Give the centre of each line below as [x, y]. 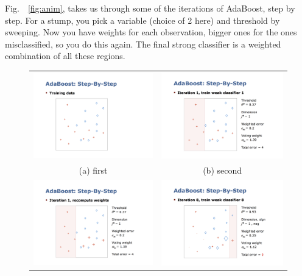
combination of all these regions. [65, 56]
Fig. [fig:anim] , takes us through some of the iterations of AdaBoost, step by [150, 8]
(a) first [93, 170]
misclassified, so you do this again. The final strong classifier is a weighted [143, 44]
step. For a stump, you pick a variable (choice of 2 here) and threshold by [142, 20]
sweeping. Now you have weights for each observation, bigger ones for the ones [151, 32]
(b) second [223, 170]
